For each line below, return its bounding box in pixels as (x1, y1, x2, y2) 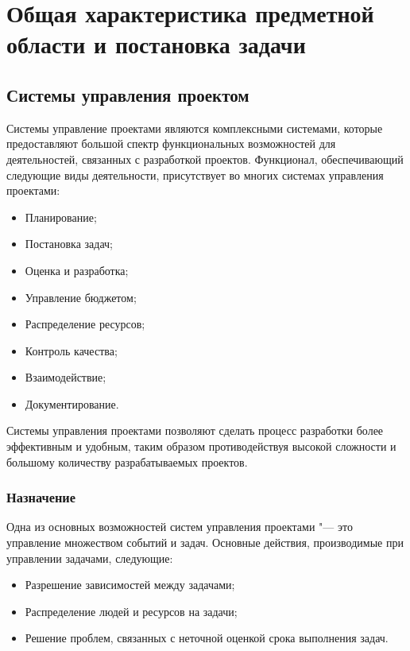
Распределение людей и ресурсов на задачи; (25, 603, 238, 619)
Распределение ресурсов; (25, 316, 145, 332)
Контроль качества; (25, 342, 118, 358)
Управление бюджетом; (25, 289, 137, 305)
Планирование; (25, 208, 97, 225)
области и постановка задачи (6, 28, 306, 60)
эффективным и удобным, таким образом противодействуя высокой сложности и (6, 438, 396, 455)
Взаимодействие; (25, 369, 106, 386)
